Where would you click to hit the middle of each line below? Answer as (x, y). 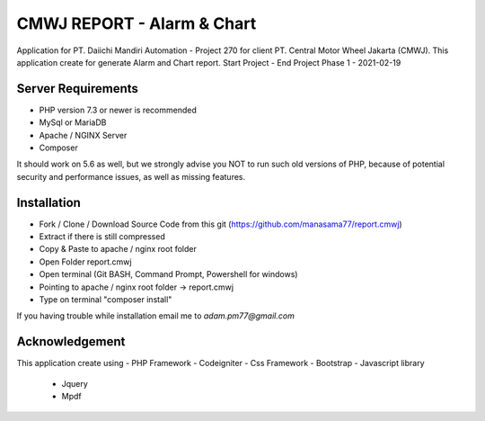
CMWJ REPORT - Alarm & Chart (137, 23)
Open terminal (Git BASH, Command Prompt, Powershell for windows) (168, 274)
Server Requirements (78, 89)
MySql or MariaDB (73, 122)
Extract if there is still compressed (102, 237)
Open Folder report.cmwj (85, 262)
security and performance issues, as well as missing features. (131, 176)
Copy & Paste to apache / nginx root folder (118, 249)
